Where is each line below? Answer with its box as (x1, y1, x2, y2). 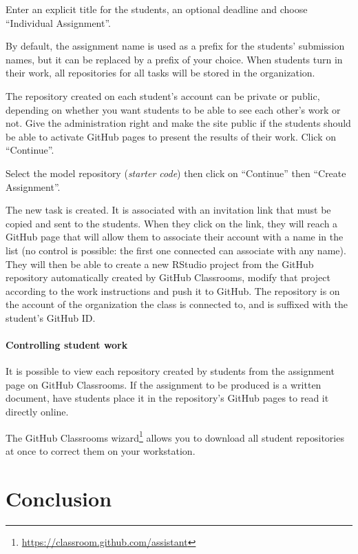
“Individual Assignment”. (6, 15, 112, 30)
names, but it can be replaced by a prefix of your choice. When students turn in (6, 52, 343, 66)
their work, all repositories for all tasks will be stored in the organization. (6, 65, 315, 80)
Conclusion (6, 484, 112, 512)
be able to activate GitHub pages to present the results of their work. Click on (6, 129, 337, 143)
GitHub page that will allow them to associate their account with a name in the (6, 229, 344, 244)
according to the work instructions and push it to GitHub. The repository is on (6, 283, 340, 298)
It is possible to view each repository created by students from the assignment (6, 364, 335, 378)
